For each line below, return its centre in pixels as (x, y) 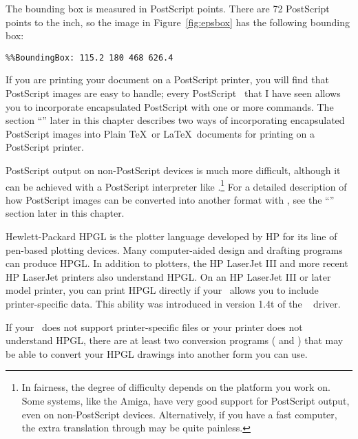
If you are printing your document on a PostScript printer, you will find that (167, 79)
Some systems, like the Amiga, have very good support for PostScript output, (186, 400)
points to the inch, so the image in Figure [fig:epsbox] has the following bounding (178, 22)
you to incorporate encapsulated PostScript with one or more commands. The (170, 106)
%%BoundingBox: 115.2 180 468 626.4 (89, 57)
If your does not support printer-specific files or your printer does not (154, 326)
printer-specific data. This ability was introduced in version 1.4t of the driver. (173, 303)
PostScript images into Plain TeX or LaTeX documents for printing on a (160, 133)
